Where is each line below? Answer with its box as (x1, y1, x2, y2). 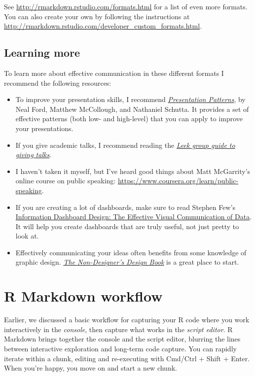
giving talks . (15, 149, 52, 160)
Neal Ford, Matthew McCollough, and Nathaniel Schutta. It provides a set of (15, 103, 249, 114)
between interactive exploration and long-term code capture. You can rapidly (4, 343, 237, 353)
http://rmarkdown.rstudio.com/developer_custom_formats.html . (4, 21, 202, 31)
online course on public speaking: (15, 175, 116, 186)
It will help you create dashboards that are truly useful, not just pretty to (15, 221, 239, 231)
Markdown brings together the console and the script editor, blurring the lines (4, 334, 241, 344)
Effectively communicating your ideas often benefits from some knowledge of (15, 247, 247, 257)
